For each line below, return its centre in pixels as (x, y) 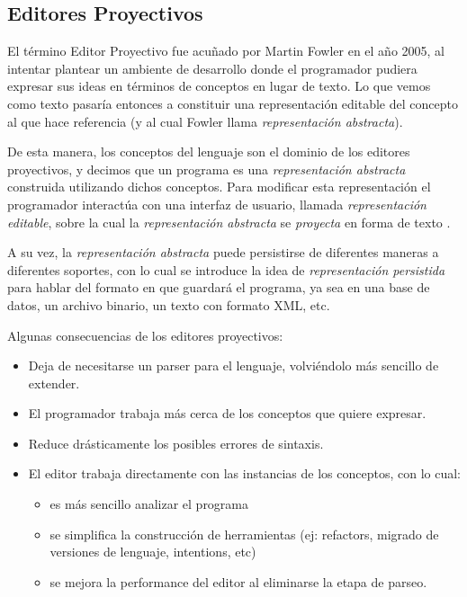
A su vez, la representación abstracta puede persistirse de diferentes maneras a (223, 252)
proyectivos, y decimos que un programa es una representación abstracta (207, 169)
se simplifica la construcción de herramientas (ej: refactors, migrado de (244, 534)
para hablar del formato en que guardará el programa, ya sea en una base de (219, 287)
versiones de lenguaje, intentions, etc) (153, 552)
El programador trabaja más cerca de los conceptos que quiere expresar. (227, 413)
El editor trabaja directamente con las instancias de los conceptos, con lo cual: (244, 473)
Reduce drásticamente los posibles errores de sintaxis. (176, 443)
